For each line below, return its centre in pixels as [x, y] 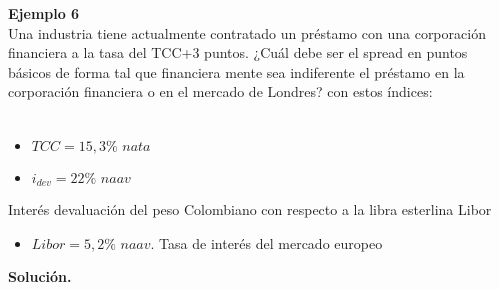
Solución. [40, 276]
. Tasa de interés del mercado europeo [266, 242]
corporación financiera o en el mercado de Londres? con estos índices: [220, 91]
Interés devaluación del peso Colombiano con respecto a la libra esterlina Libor [250, 209]
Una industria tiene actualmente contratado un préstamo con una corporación [247, 32]
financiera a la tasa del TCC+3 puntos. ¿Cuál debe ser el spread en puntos [238, 52]
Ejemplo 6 [44, 13]
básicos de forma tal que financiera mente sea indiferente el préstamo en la [236, 71]
